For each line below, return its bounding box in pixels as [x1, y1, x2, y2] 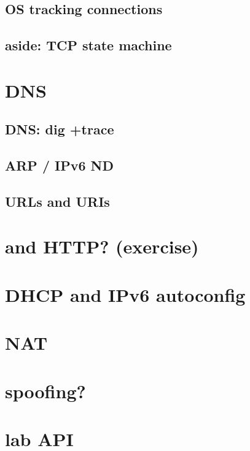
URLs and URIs [5, 191, 110, 210]
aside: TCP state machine [5, 36, 172, 55]
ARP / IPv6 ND [5, 156, 114, 175]
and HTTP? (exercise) [5, 234, 199, 259]
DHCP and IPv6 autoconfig [5, 282, 246, 307]
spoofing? [5, 378, 86, 403]
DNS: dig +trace [5, 120, 114, 139]
